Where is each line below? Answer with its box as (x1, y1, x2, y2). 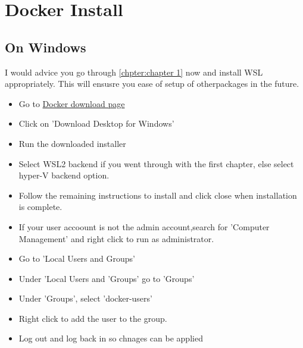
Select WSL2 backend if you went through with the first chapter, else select (18, 157, 294, 170)
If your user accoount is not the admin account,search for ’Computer (18, 220, 270, 233)
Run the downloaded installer (18, 137, 126, 149)
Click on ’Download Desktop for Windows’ (18, 117, 174, 130)
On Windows (5, 37, 86, 56)
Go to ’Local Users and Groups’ (18, 252, 135, 265)
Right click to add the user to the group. (18, 312, 167, 324)
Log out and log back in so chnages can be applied (18, 332, 203, 344)
